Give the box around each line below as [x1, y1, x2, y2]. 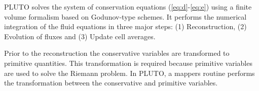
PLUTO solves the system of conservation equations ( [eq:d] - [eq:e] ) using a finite [4, 2, 252, 12]
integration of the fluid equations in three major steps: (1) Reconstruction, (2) [4, 21, 247, 32]
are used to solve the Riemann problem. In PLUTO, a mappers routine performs [4, 67, 255, 78]
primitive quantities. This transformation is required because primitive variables [4, 57, 252, 68]
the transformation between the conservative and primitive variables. [4, 77, 218, 88]
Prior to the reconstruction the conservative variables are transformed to [4, 48, 230, 58]
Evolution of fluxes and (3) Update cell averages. [4, 31, 156, 41]
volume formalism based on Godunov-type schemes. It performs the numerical [4, 11, 247, 22]
